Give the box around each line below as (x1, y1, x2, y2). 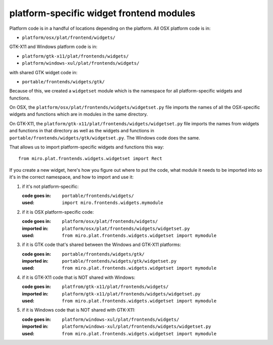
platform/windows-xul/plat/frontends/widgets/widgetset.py (62, 324, 212, 329)
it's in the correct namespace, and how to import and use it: (9, 174, 134, 180)
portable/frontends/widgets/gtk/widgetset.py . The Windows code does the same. (9, 134, 200, 141)
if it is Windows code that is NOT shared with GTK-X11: (22, 307, 135, 313)
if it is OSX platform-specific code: (22, 209, 94, 215)
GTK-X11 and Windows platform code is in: (9, 43, 98, 50)
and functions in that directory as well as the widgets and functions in (9, 128, 154, 134)
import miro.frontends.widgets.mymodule (62, 200, 164, 206)
